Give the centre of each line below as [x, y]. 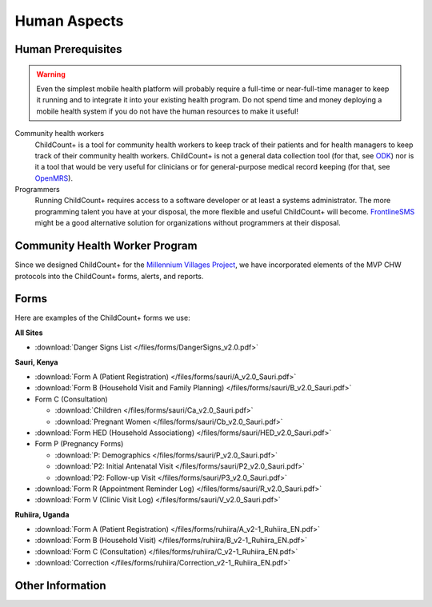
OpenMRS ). [54, 178]
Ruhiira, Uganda [42, 514]
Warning [51, 74]
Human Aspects [69, 21]
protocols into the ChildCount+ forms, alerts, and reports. [109, 276]
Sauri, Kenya [36, 362]
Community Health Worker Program [106, 246]
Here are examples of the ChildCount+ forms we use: [103, 318]
